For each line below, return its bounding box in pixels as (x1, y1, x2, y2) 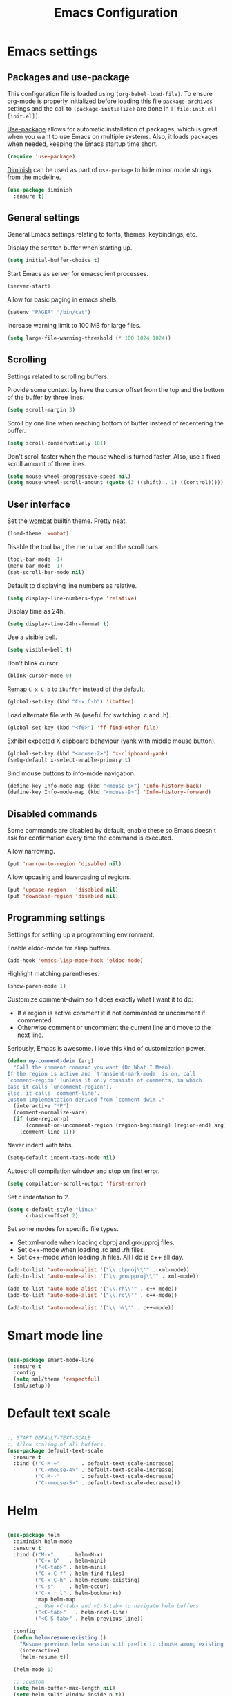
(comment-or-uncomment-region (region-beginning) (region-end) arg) (25, 1122, 227, 1129)
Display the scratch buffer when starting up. (7, 243, 133, 252)
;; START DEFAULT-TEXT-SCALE (7, 1434, 91, 1441)
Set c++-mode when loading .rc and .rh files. (17, 1246, 146, 1254)
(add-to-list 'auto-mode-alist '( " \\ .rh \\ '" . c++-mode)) (7, 1285, 177, 1293)
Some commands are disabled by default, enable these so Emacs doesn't (7, 827, 216, 835)
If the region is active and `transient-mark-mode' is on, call (7, 1071, 196, 1078)
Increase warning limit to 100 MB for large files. (7, 322, 142, 330)
